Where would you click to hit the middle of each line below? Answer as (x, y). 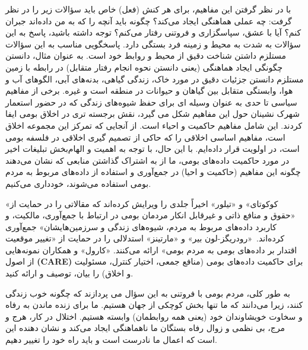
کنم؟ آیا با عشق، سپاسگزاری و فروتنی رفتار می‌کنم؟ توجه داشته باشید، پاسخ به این (153, 32)
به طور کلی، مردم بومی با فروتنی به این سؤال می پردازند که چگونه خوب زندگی (148, 293)
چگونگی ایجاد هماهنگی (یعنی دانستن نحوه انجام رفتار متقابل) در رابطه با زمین (144, 67)
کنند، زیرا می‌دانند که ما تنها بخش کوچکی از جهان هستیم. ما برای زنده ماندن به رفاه (154, 305)
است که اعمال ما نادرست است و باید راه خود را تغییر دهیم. (111, 340)
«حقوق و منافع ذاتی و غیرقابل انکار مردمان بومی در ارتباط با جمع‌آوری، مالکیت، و (150, 215)
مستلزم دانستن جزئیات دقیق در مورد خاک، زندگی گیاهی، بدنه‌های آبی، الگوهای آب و (155, 79)
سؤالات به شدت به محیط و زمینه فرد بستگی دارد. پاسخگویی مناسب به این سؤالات (153, 44)
